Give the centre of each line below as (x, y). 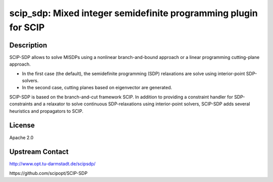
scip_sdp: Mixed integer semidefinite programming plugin (133, 13)
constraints (21, 104)
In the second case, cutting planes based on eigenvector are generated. (97, 88)
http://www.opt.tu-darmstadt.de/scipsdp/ (53, 164)
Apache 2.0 (21, 137)
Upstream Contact (39, 152)
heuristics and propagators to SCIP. (46, 111)
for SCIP (27, 27)
